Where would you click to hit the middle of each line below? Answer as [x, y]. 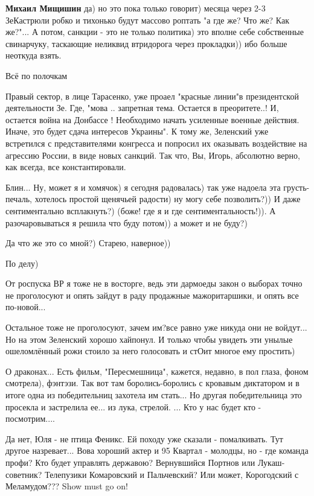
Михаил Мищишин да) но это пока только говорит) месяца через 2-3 [136, 8]
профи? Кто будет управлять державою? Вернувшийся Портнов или [130, 462]
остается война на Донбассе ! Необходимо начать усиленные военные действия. [152, 119]
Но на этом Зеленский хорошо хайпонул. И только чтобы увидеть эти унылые [149, 339]
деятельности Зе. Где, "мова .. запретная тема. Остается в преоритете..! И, [142, 108]
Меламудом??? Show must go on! [67, 486]
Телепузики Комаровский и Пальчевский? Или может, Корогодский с [172, 474]
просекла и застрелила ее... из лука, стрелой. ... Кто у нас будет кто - [133, 406]
